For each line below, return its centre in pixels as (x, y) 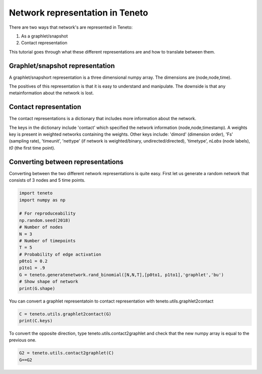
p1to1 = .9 (32, 268)
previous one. (23, 340)
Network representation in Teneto (79, 13)
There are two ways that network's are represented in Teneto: (71, 27)
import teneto (36, 193)
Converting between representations (66, 162)
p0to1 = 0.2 (33, 261)
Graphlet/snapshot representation (62, 66)
